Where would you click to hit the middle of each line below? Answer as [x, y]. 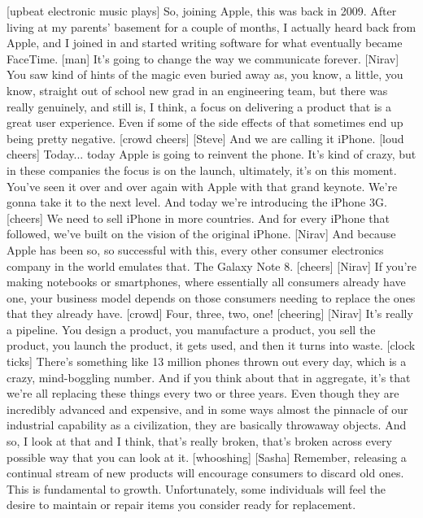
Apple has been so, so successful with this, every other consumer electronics [195, 249]
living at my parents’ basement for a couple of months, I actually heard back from [211, 26]
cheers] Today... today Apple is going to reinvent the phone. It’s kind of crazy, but [211, 154]
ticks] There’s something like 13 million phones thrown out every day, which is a [207, 361]
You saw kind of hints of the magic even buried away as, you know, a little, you [205, 74]
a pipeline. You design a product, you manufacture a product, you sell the [191, 329]
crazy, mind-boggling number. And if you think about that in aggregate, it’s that [209, 377]
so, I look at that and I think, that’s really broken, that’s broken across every [199, 441]
